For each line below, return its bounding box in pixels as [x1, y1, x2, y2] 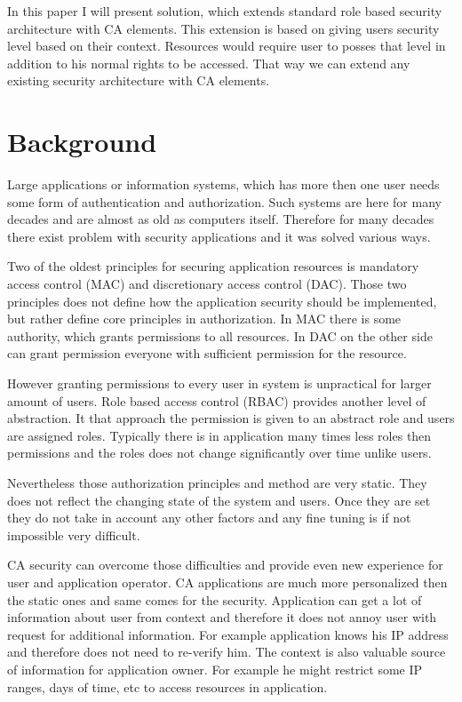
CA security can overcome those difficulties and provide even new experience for [7, 555, 443, 574]
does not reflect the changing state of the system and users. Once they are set [7, 491, 431, 509]
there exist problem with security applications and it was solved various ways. [7, 227, 431, 245]
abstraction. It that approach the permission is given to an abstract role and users [7, 409, 455, 427]
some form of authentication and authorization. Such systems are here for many [7, 192, 442, 211]
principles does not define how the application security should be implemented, [7, 291, 437, 310]
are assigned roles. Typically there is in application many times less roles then [7, 426, 432, 444]
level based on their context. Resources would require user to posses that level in [7, 36, 446, 55]
